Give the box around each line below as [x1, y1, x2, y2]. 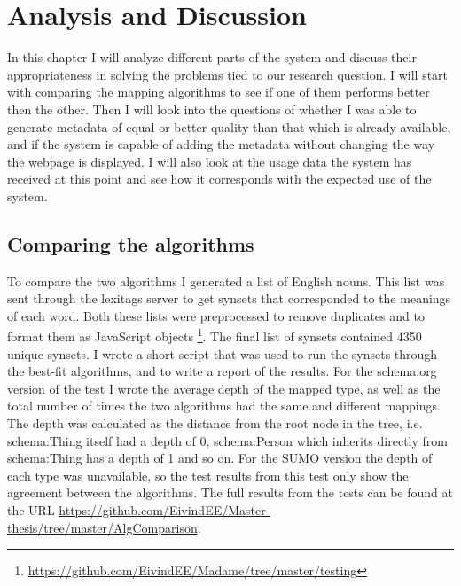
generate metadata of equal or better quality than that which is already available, [7, 117, 451, 136]
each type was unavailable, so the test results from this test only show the [7, 465, 409, 484]
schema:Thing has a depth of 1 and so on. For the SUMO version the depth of [7, 449, 433, 467]
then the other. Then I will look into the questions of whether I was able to [7, 99, 417, 118]
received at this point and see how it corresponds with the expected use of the [7, 169, 432, 188]
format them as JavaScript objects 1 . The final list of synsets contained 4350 [7, 324, 422, 346]
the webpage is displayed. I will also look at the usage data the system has [7, 152, 412, 170]
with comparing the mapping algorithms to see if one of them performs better [7, 82, 430, 101]
